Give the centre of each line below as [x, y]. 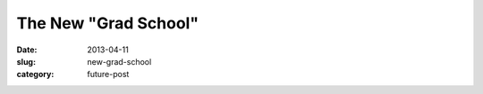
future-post [108, 74]
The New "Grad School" [108, 23]
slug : [26, 61]
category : [35, 74]
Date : [27, 50]
